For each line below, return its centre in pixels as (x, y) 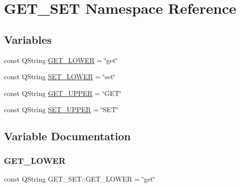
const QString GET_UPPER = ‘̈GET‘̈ (63, 93)
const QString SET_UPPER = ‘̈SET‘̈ (61, 109)
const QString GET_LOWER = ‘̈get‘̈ (61, 60)
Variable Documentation (67, 136)
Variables (28, 39)
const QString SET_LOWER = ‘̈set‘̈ (60, 77)
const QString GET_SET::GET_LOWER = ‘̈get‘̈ (80, 178)
